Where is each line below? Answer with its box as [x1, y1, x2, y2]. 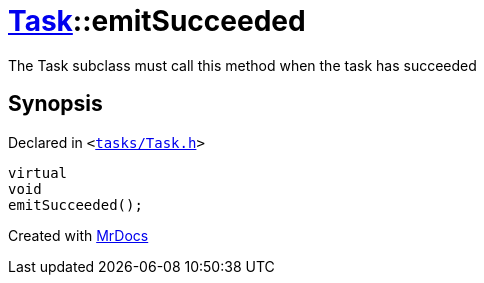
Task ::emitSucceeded [8, 4, 306, 38]
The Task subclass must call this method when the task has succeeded [8, 56, 477, 74]
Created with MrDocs [8, 226, 149, 244]
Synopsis [8, 91, 103, 117]
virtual [8, 164, 68, 181]
